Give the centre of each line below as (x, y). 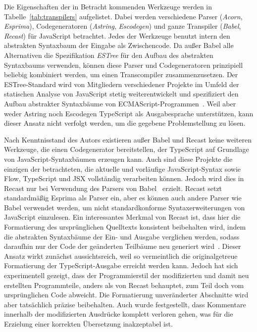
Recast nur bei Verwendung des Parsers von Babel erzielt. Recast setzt (113, 188)
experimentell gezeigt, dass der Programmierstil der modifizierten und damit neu (127, 275)
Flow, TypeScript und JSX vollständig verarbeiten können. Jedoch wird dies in (124, 178)
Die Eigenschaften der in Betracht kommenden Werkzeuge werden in (108, 6)
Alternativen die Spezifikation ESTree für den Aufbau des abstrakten (109, 55)
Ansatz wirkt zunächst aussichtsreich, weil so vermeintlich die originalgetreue (121, 256)
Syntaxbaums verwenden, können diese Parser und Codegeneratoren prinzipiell (124, 65)
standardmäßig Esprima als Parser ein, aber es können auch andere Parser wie (123, 198)
